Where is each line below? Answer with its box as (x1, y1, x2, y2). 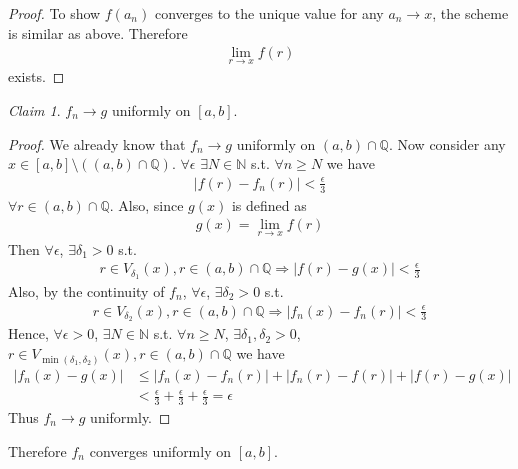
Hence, (8, 323, 49, 344)
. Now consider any (388, 133, 506, 154)
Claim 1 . (8, 100, 61, 121)
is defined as (231, 194, 307, 215)
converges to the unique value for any (154, 3, 384, 23)
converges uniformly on (89, 440, 232, 461)
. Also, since (109, 194, 184, 215)
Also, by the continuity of (8, 281, 165, 301)
